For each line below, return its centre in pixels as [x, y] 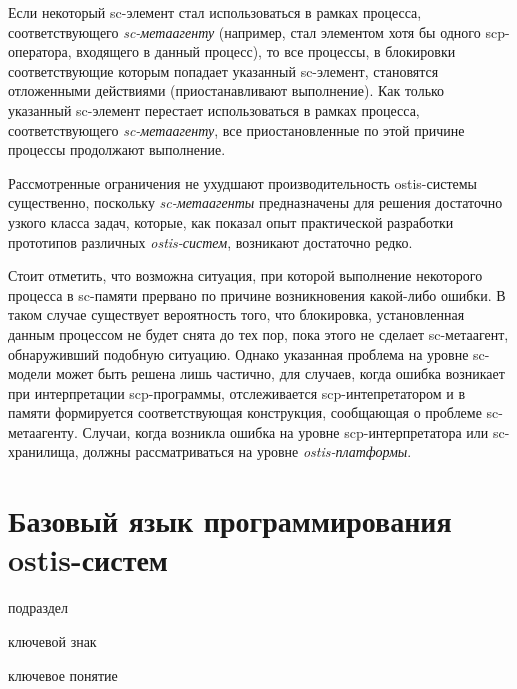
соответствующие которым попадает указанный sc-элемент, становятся [223, 70]
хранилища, [43, 451]
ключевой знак [52, 640]
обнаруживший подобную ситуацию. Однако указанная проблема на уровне [238, 353]
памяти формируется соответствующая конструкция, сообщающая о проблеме [245, 412]
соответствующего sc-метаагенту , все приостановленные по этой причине [236, 129]
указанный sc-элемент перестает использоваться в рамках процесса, [214, 109]
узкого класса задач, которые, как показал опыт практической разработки [231, 221]
